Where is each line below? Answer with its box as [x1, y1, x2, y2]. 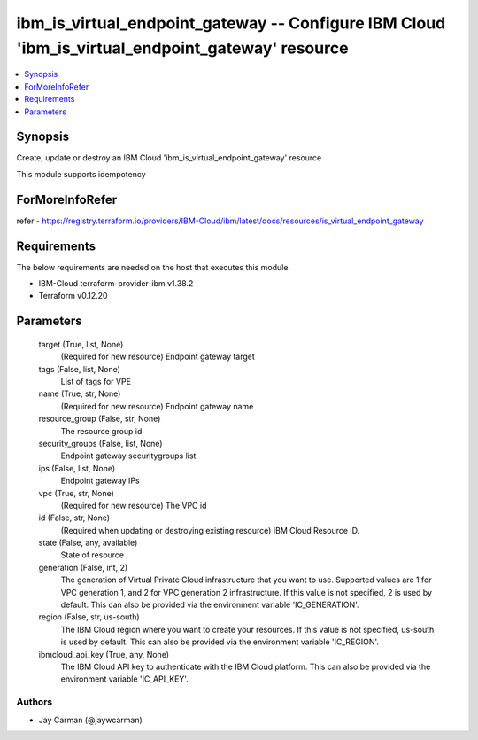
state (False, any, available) [38, 537, 138, 549]
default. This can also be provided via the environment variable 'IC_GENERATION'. [60, 599, 359, 611]
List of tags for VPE [60, 376, 132, 386]
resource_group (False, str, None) [38, 413, 161, 425]
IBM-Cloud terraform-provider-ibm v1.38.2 [38, 278, 194, 289]
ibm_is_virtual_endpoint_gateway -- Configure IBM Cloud [16, 13, 446, 33]
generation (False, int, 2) [38, 562, 128, 573]
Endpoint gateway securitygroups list [60, 450, 197, 461]
